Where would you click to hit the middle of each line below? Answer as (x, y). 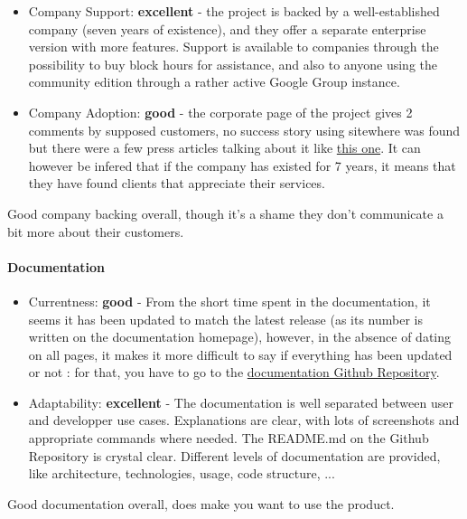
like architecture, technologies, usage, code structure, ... (182, 473)
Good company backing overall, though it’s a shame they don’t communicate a (225, 213)
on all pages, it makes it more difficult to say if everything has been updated (240, 354)
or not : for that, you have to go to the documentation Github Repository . (234, 372)
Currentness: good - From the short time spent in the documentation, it (229, 301)
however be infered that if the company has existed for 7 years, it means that (242, 165)
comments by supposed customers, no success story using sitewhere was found (244, 130)
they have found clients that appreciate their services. (177, 183)
